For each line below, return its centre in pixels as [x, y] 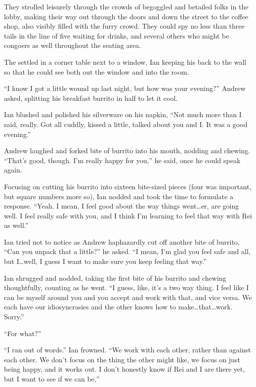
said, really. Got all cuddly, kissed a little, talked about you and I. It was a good [126, 124]
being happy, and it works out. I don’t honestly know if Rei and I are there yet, [125, 369]
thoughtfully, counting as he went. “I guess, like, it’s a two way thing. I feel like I [127, 287]
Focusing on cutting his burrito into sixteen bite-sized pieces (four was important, [128, 186]
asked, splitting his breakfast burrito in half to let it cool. [91, 98]
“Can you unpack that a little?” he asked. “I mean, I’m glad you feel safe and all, [127, 251]
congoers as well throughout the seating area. [73, 45]
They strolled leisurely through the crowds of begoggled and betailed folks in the [126, 6]
